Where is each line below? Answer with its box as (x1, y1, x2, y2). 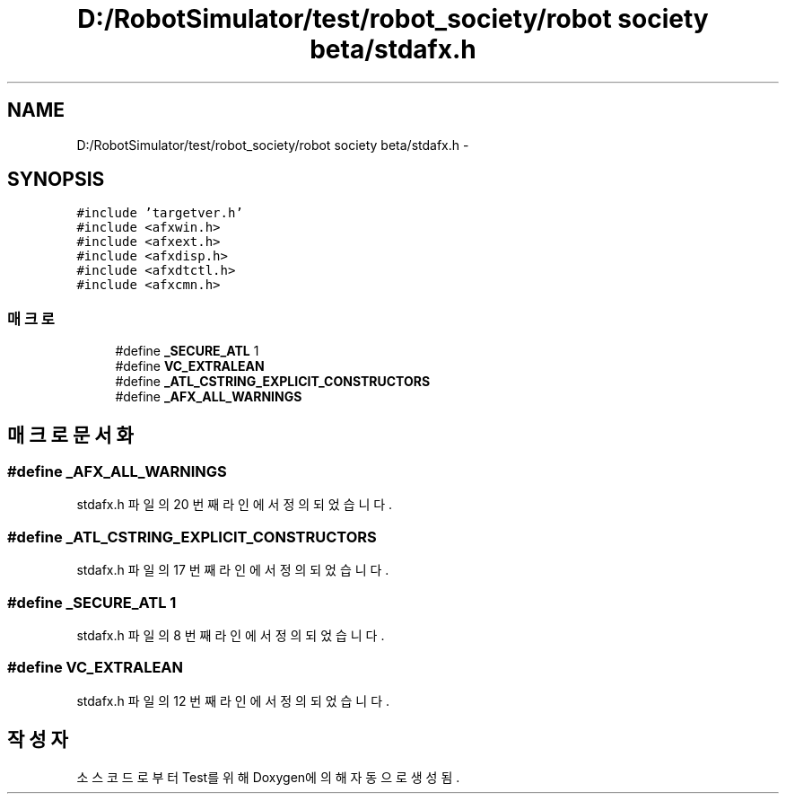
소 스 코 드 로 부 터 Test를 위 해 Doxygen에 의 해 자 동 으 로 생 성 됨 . (76, 769, 460, 785)
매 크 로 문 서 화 (7, 423, 134, 446)
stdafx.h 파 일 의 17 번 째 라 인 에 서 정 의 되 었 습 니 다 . (76, 562, 389, 578)
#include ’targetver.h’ (76, 206, 243, 221)
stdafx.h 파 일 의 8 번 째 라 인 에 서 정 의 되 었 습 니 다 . (76, 627, 385, 643)
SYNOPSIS (7, 168, 105, 191)
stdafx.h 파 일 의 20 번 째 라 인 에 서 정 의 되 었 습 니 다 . (76, 497, 393, 513)
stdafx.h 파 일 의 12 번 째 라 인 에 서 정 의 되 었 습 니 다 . (76, 692, 390, 709)
